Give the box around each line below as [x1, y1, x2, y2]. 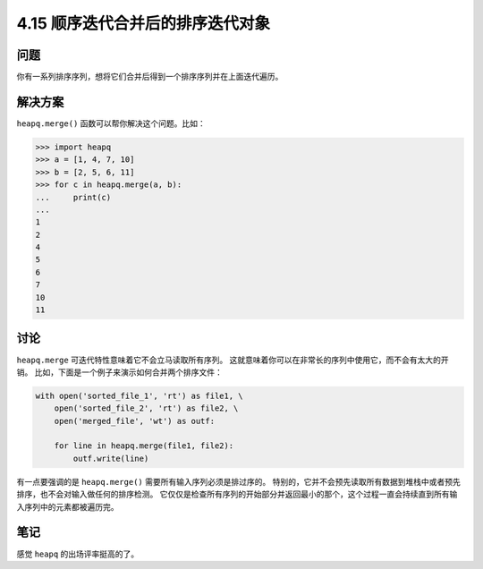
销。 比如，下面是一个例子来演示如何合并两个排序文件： [16, 367, 223, 378]
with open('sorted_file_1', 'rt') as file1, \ [35, 390, 243, 401]
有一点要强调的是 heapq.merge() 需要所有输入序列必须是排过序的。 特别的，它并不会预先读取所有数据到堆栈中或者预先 [16, 476, 461, 487]
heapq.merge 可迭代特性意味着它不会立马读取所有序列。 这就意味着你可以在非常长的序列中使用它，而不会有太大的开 [16, 354, 449, 365]
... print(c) [35, 192, 112, 202]
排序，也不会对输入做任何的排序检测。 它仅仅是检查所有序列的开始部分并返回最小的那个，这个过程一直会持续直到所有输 [16, 488, 458, 500]
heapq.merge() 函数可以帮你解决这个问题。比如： [16, 117, 206, 129]
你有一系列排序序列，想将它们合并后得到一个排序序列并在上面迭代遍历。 [16, 72, 284, 82]
